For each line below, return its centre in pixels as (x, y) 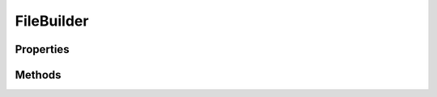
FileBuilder (52, 21)
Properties (42, 49)
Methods (38, 75)
